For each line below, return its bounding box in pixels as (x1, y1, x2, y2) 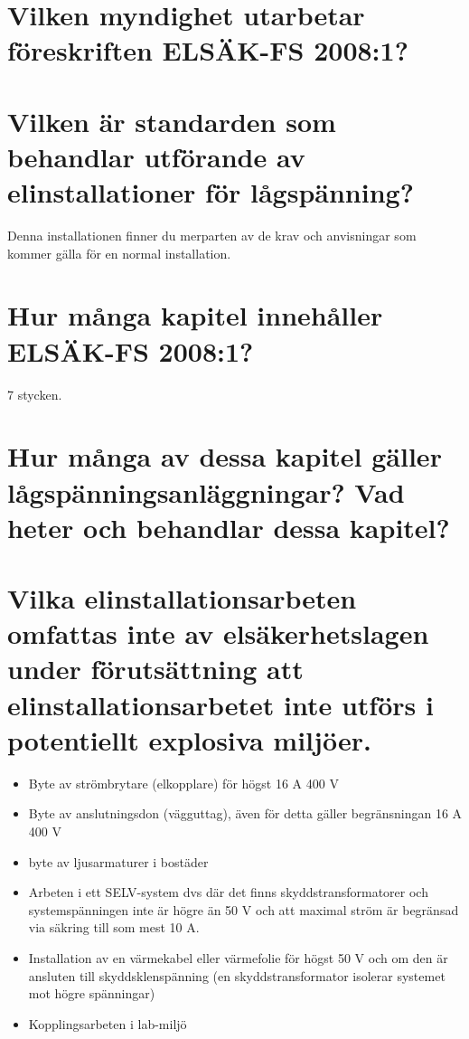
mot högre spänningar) (28, 984, 155, 1003)
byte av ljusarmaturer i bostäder (28, 852, 209, 871)
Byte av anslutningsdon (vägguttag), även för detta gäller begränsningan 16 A (28, 804, 463, 823)
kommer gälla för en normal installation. (7, 243, 231, 262)
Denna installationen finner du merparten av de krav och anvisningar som (7, 226, 417, 245)
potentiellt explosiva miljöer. (7, 721, 371, 758)
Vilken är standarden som (7, 102, 336, 139)
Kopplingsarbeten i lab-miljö (28, 1014, 187, 1033)
